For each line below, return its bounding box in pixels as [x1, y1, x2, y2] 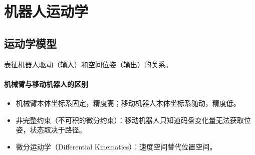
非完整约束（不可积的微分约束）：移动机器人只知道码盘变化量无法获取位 [16, 114, 251, 125]
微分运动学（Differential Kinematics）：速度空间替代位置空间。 [16, 141, 217, 151]
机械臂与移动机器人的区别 [4, 78, 88, 89]
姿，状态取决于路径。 [16, 124, 86, 135]
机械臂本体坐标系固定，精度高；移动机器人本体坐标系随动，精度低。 [16, 97, 240, 108]
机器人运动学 [4, 1, 89, 22]
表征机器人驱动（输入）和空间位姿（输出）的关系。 [4, 59, 172, 69]
